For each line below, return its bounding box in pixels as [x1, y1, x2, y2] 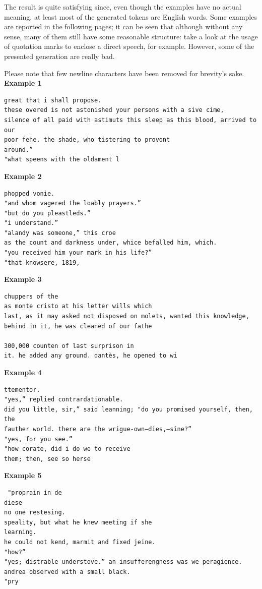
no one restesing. [4, 509, 65, 516]
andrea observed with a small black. [4, 568, 130, 575]
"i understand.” [4, 219, 58, 227]
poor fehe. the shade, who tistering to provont [4, 136, 170, 144]
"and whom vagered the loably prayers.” [4, 200, 142, 207]
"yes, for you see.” [4, 435, 73, 443]
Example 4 [4, 367, 42, 377]
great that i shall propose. [4, 96, 102, 104]
